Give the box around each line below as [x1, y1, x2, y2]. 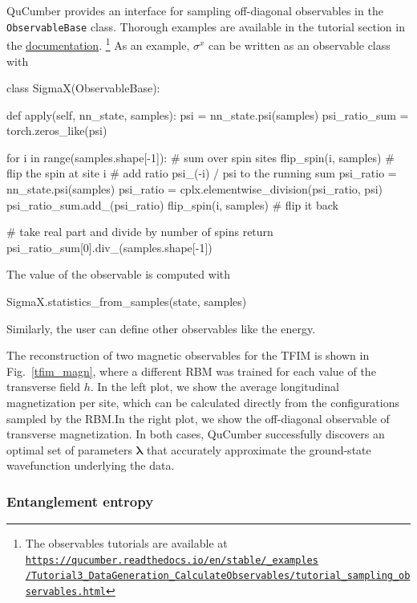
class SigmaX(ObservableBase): [6, 79, 160, 96]
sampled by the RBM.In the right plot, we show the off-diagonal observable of [6, 409, 390, 426]
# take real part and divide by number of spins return [6, 223, 273, 240]
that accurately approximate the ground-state [146, 441, 371, 458]
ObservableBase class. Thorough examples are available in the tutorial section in [6, 18, 405, 35]
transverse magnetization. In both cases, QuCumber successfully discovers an [6, 426, 385, 442]
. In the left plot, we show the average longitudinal [90, 378, 339, 395]
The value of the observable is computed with [6, 266, 231, 283]
